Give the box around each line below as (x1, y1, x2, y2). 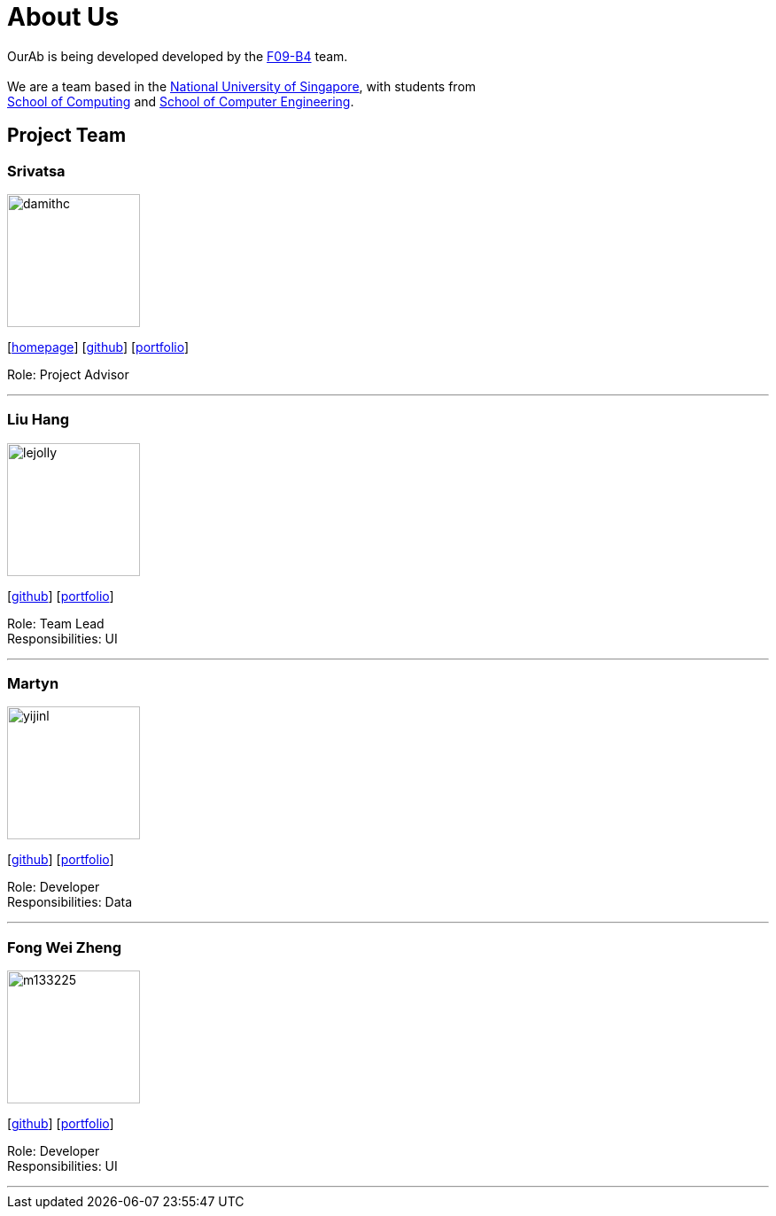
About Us (7, 2, 120, 32)
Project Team (7, 124, 127, 147)
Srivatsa (7, 161, 66, 180)
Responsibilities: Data (7, 894, 133, 910)
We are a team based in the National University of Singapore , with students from (7, 78, 477, 94)
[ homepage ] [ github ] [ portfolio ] (7, 339, 190, 355)
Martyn (7, 674, 59, 693)
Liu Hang (7, 410, 69, 429)
